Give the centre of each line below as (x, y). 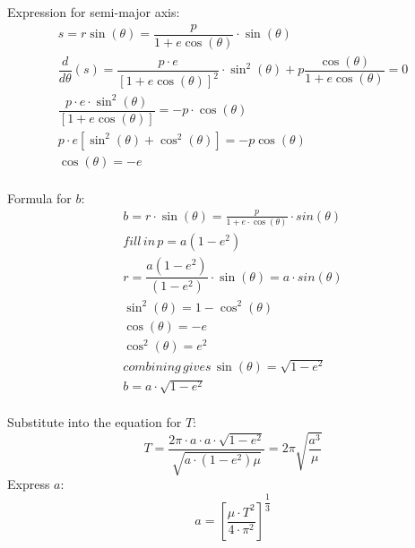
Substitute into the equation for (95, 422)
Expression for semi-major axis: (94, 12)
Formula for (39, 197)
